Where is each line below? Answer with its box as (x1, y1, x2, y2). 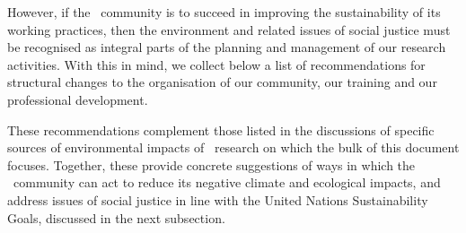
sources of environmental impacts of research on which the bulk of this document (7, 138, 460, 157)
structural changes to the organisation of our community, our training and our (7, 73, 437, 91)
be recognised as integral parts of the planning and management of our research (7, 38, 446, 56)
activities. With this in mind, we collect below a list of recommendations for (7, 55, 426, 73)
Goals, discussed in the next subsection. (7, 208, 225, 227)
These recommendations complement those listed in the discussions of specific (7, 120, 435, 139)
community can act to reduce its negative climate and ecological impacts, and (13, 173, 441, 192)
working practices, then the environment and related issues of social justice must (7, 20, 451, 39)
